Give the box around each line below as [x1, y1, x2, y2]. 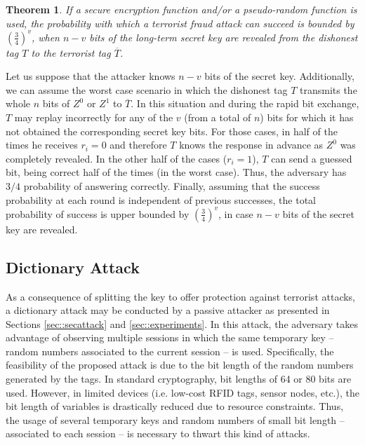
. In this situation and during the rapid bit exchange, [131, 96, 359, 111]
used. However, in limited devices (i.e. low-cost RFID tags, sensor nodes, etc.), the [6, 385, 359, 399]
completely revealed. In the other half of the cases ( [6, 151, 227, 165]
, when [31, 29, 60, 44]
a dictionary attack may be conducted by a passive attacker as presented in [6, 303, 330, 317]
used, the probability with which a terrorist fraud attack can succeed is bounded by [6, 15, 354, 30]
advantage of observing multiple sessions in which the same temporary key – [6, 330, 334, 345]
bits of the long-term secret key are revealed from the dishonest [89, 29, 358, 44]
